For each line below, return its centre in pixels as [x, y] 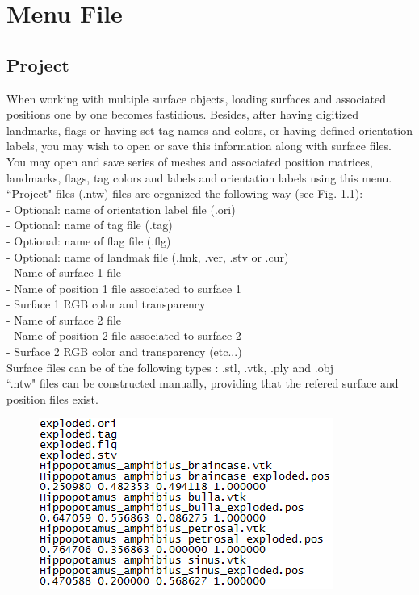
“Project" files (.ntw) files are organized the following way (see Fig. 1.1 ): [185, 193]
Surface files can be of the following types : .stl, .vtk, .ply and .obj [170, 367]
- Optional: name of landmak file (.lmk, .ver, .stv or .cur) [148, 256]
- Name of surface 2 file [64, 319]
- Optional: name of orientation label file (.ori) [121, 209]
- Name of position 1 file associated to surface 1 [124, 288]
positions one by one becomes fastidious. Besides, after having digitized [182, 114]
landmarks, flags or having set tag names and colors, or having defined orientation [210, 130]
